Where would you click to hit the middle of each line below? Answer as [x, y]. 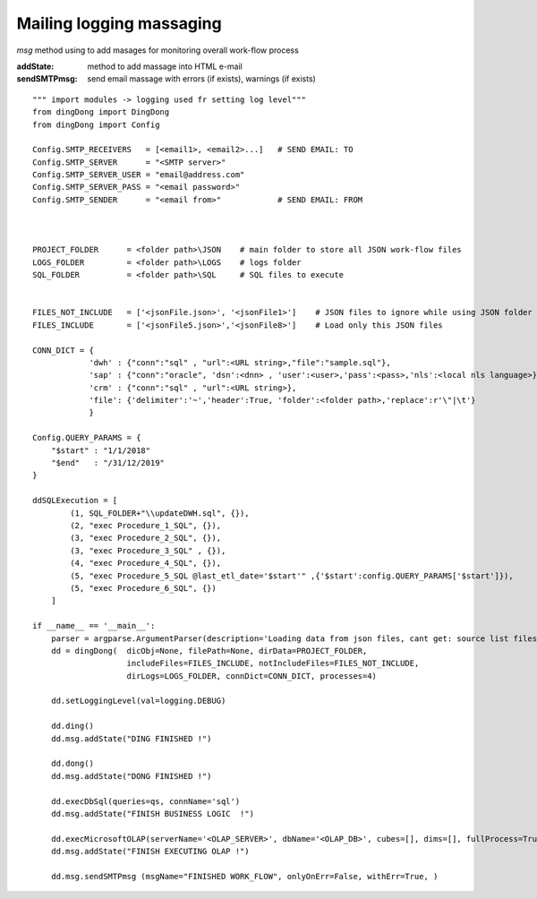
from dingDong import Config [96, 124]
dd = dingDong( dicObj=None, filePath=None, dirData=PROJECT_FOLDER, [209, 651]
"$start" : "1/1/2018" [101, 450]
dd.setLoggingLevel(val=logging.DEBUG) [138, 701]
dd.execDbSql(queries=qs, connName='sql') [145, 801]
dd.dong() [72, 764]
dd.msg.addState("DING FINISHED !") [131, 738]
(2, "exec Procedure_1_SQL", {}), [146, 525]
